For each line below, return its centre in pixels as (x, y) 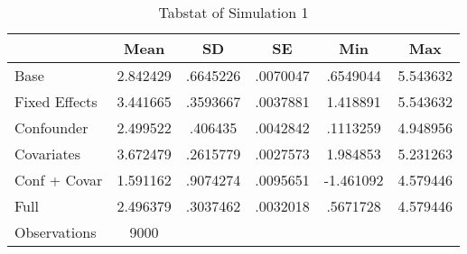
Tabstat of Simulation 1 (233, 12)
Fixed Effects (56, 101)
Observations (56, 232)
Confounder (51, 127)
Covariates (48, 154)
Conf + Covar (59, 180)
